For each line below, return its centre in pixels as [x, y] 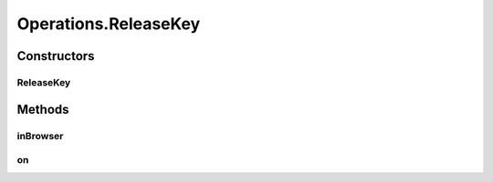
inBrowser [40, 136]
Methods [43, 109]
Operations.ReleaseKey [109, 24]
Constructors [56, 56]
